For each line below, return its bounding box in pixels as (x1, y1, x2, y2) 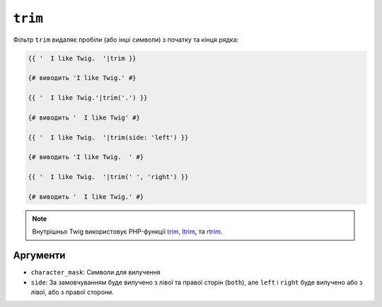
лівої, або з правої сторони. (30, 288, 115, 296)
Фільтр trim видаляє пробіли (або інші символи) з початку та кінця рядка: (13, 35, 239, 44)
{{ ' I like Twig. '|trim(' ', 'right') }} (28, 173, 189, 181)
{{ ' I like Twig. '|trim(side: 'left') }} (28, 133, 189, 141)
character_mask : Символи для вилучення (30, 268, 161, 277)
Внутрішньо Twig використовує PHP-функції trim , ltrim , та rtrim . (32, 227, 223, 236)
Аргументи (13, 250, 66, 262)
